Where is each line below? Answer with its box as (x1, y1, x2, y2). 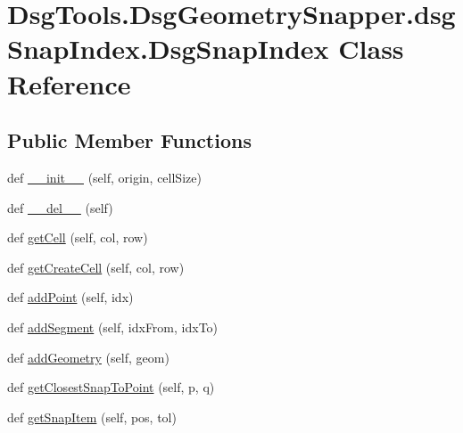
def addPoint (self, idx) (7, 288, 134, 306)
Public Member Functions (7, 127, 252, 154)
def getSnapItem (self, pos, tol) (7, 407, 177, 426)
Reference (7, 65, 131, 102)
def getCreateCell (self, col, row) (7, 257, 185, 276)
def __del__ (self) (7, 198, 113, 216)
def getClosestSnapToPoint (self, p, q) (7, 378, 215, 396)
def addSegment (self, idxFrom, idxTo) (7, 317, 219, 336)
